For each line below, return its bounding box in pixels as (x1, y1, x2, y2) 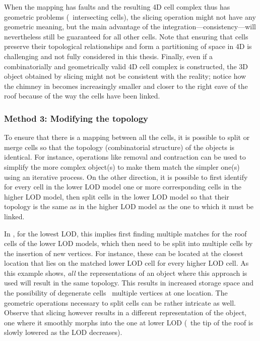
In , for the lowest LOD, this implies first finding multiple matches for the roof (4, 228, 247, 238)
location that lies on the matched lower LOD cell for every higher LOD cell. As (4, 258, 249, 268)
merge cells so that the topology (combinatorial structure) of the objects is (4, 141, 235, 152)
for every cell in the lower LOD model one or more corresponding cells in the (4, 181, 241, 192)
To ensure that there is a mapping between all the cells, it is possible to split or (4, 132, 250, 142)
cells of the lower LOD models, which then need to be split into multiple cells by (4, 238, 253, 249)
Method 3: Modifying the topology (4, 112, 148, 124)
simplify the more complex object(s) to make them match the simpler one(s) (4, 161, 240, 172)
